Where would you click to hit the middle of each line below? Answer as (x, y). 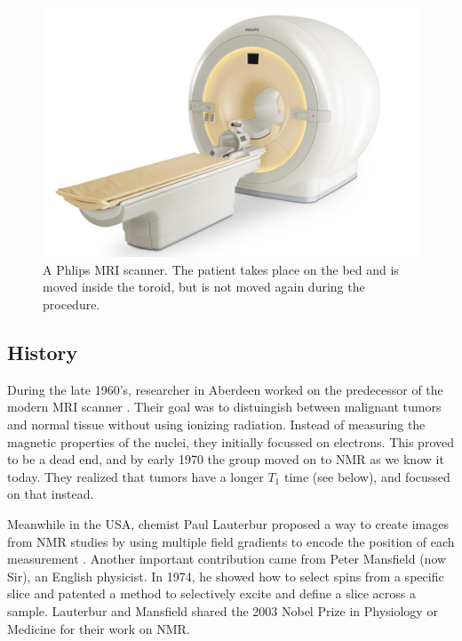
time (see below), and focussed (367, 476)
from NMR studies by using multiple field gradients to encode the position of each (231, 541)
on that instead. (51, 494)
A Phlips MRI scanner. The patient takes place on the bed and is (221, 269)
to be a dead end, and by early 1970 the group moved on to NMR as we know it (226, 459)
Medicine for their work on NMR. (99, 628)
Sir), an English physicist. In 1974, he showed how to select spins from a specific (226, 576)
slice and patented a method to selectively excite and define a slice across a (212, 593)
